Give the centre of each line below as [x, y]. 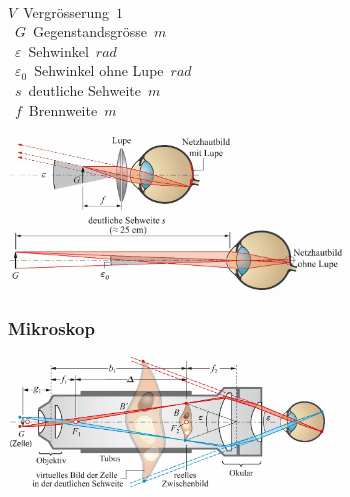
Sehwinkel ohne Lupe [99, 70]
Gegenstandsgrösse [90, 31]
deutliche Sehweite [84, 89]
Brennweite [63, 109]
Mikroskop [51, 328]
